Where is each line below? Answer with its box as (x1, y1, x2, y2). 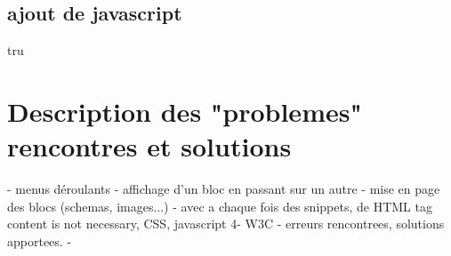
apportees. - (7, 231, 72, 250)
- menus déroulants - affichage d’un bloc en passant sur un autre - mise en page (7, 180, 440, 198)
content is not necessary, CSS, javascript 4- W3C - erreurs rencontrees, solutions (7, 214, 445, 233)
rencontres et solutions (7, 128, 292, 164)
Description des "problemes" (7, 92, 362, 129)
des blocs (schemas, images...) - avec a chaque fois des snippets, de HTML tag (7, 196, 432, 215)
